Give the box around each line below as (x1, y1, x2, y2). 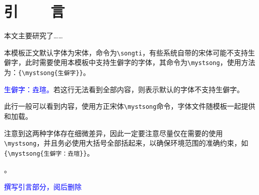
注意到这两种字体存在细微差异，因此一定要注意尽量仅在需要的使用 (4, 127, 223, 138)
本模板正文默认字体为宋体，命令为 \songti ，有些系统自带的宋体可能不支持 (4, 47, 248, 57)
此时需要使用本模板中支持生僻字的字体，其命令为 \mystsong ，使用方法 (25, 57, 255, 68)
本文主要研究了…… (4, 30, 63, 41)
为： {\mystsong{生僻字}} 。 (4, 67, 90, 78)
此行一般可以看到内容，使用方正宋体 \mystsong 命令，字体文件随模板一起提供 (4, 101, 255, 111)
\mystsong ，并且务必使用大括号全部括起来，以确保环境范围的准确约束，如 (4, 138, 248, 148)
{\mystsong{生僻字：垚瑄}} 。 (4, 147, 94, 158)
